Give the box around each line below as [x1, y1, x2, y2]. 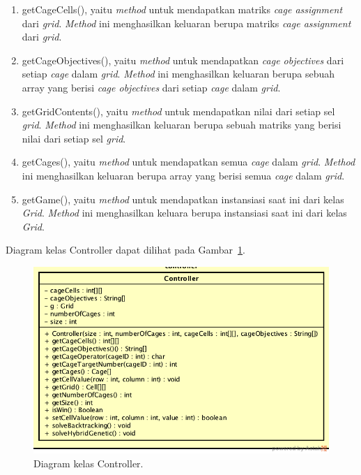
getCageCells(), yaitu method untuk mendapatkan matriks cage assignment [22, 2, 343, 16]
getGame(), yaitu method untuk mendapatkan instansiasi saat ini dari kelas [22, 191, 344, 206]
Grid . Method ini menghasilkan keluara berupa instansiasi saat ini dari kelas [22, 205, 347, 220]
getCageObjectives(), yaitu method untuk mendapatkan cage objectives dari [22, 52, 344, 67]
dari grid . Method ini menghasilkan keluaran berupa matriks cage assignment [22, 15, 351, 30]
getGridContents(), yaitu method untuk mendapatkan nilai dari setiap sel [22, 103, 335, 118]
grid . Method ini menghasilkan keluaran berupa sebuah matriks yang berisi [22, 117, 341, 132]
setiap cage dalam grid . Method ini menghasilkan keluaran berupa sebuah [22, 66, 335, 81]
